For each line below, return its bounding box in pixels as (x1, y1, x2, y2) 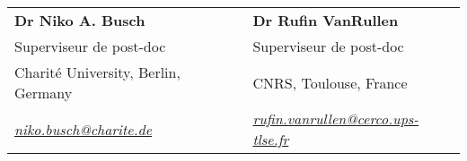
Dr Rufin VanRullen (252, 10, 399, 30)
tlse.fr (252, 129, 289, 149)
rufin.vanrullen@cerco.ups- (252, 108, 419, 129)
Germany (14, 82, 73, 103)
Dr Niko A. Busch (14, 10, 145, 30)
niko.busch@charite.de (14, 118, 153, 140)
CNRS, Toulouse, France (252, 72, 408, 93)
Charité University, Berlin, (14, 62, 181, 82)
